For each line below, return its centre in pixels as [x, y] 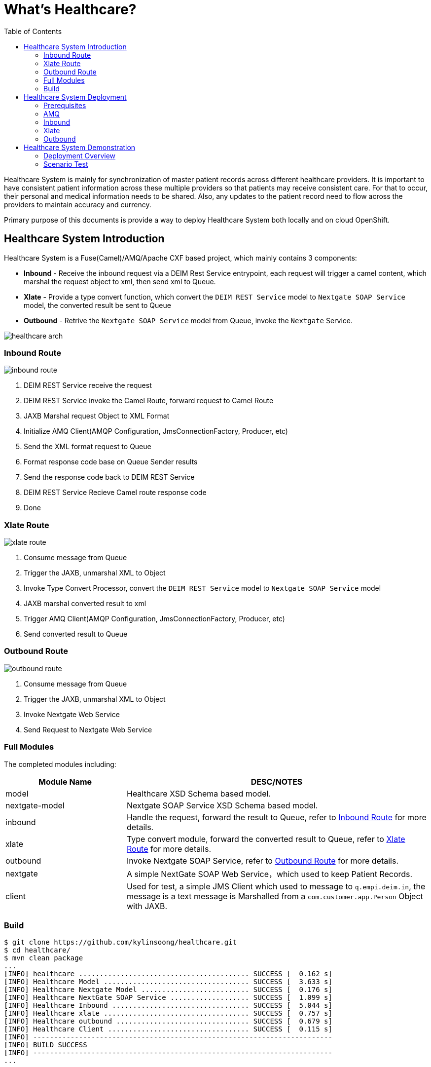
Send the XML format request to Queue [88, 447]
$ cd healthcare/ [37, 950]
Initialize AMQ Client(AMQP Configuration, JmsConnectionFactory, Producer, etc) [156, 431]
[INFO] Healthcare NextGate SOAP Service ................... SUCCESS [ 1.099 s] [168, 998]
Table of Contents [33, 31]
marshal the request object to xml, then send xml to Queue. [120, 281]
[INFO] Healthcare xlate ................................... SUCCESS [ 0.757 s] [168, 1013]
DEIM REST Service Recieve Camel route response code [115, 493]
